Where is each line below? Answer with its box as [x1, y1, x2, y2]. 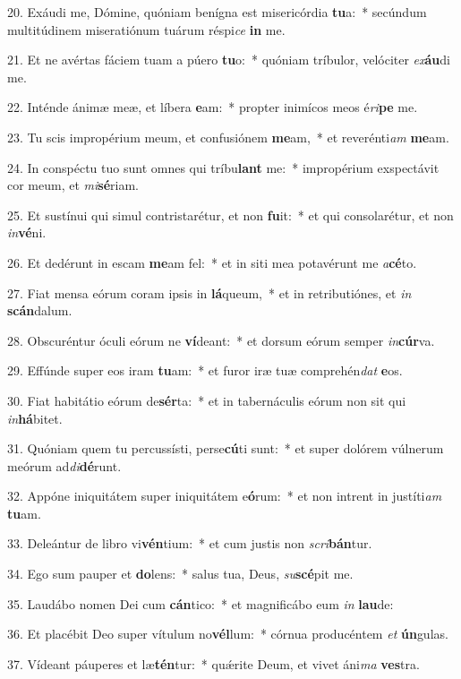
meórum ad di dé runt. [7, 456, 122, 475]
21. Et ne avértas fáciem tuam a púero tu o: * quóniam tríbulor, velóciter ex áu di [7, 50, 450, 69]
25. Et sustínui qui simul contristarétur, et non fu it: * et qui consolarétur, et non [7, 205, 454, 224]
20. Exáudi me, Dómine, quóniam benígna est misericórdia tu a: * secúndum [7, 3, 427, 21]
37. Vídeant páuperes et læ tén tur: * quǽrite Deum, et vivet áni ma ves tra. [7, 654, 420, 673]
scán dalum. [7, 301, 73, 320]
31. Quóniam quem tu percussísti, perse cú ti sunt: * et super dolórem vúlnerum [7, 439, 444, 458]
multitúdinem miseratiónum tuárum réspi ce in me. [7, 20, 286, 39]
